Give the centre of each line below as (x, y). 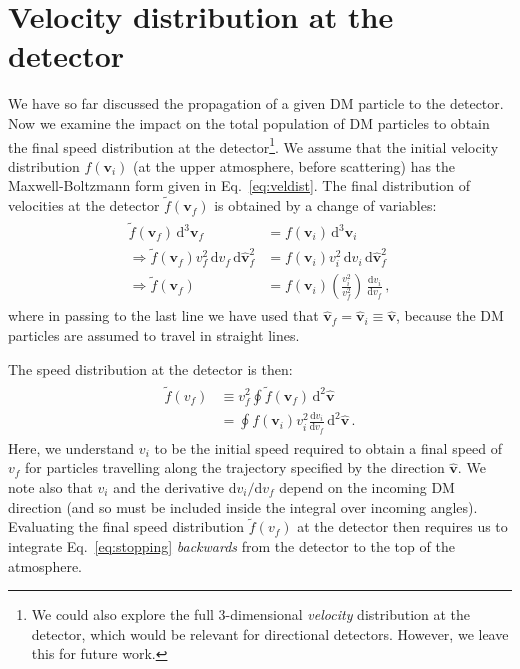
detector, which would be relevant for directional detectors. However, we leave (270, 633)
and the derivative (169, 486)
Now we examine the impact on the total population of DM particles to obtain (249, 122)
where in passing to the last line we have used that (163, 315)
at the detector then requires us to (402, 526)
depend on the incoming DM (367, 486)
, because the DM (449, 315)
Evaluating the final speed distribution (126, 526)
